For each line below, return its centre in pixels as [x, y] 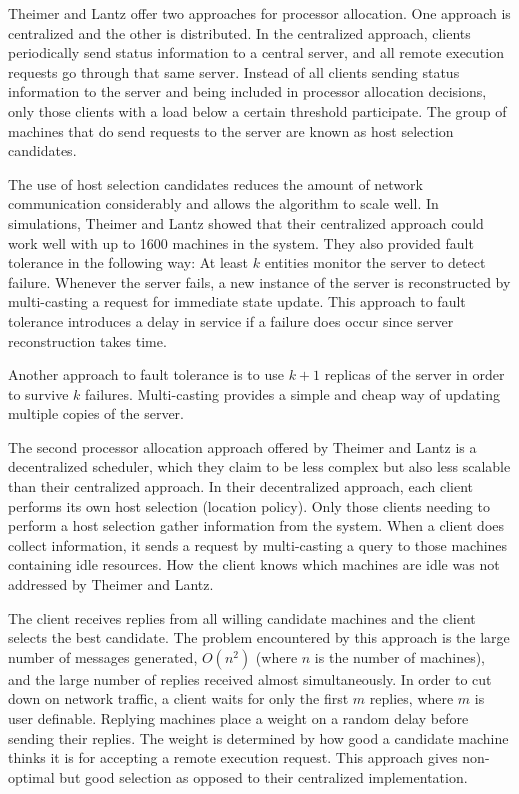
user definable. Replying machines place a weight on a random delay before [238, 718]
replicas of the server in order [414, 374]
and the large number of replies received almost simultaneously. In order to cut [250, 678]
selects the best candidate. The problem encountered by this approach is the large [259, 637]
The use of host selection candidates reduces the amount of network [215, 183]
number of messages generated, [103, 656]
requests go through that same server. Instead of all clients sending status [234, 71]
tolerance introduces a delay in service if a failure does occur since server [231, 320]
